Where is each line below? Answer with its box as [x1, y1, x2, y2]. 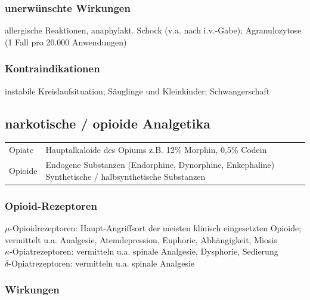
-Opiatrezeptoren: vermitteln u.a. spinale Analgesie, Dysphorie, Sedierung [10, 245, 278, 258]
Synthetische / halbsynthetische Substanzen [45, 170, 206, 182]
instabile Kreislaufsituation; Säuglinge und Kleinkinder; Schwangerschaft [5, 84, 270, 97]
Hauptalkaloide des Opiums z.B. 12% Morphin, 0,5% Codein [45, 143, 267, 156]
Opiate [9, 143, 34, 156]
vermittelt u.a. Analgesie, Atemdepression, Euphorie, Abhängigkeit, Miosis [5, 233, 277, 246]
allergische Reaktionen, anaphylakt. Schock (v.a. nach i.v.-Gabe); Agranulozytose [5, 24, 302, 36]
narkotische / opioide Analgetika [5, 114, 210, 132]
